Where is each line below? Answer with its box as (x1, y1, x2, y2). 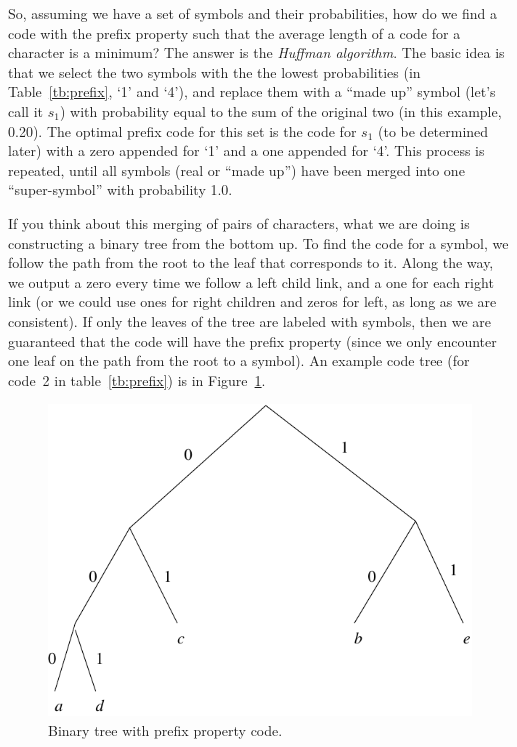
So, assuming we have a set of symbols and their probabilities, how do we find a (8, 3, 497, 23)
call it (8, 100, 43, 121)
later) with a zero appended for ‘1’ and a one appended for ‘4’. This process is (8, 140, 485, 161)
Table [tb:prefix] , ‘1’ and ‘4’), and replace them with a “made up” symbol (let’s (8, 81, 496, 102)
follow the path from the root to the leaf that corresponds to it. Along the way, (8, 252, 494, 273)
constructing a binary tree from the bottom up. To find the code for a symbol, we (8, 232, 509, 253)
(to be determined (377, 120, 489, 141)
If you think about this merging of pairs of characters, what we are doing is (8, 212, 470, 233)
